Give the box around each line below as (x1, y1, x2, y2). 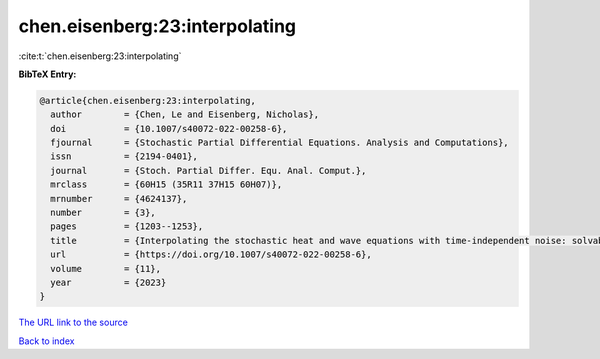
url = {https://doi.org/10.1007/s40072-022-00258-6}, (50, 249, 372, 260)
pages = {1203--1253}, (50, 221, 204, 232)
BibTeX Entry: (18, 68, 77, 80)
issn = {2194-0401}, (50, 151, 199, 162)
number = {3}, (50, 207, 157, 219)
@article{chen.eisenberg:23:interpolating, (39, 95, 257, 106)
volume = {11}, (50, 263, 162, 274)
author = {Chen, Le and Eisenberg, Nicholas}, (50, 109, 320, 120)
